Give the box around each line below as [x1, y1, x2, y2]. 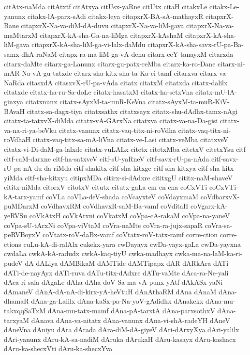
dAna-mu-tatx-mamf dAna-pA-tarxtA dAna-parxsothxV [47, 306, 215, 315]
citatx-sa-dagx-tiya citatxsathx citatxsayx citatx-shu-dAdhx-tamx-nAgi [27, 106, 238, 116]
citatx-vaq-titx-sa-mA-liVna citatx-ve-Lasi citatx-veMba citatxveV [32, 134, 228, 145]
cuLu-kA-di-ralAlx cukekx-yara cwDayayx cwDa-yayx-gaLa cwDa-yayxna [23, 239, 241, 249]
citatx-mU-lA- [195, 87, 237, 97]
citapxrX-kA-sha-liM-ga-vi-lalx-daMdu [31, 39, 146, 49]
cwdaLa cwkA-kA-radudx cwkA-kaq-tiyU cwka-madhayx [4, 248, 173, 258]
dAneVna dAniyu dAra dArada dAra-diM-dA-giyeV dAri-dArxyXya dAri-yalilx [4, 324, 239, 335]
